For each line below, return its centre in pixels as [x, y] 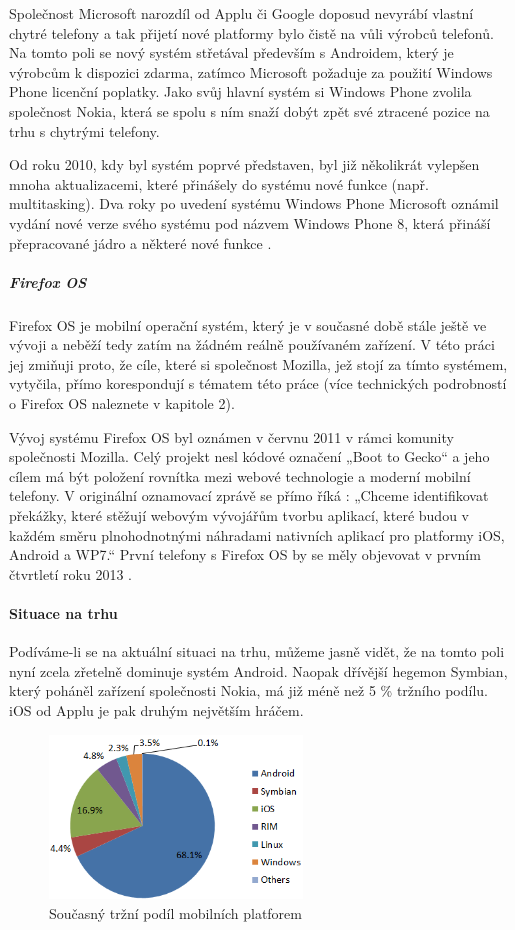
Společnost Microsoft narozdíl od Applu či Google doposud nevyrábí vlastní [241, 13]
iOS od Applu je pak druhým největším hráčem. [156, 709]
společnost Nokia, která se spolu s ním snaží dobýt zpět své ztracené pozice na [249, 110]
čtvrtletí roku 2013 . [70, 573]
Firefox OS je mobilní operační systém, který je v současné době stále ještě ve [248, 324]
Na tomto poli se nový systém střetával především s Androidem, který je [231, 52]
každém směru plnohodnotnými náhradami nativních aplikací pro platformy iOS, [257, 534]
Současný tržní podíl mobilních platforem [175, 912]
